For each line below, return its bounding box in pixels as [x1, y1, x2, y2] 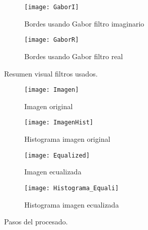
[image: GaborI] [24, 4, 79, 11]
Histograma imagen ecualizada [24, 199, 119, 210]
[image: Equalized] [24, 151, 90, 159]
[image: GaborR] [24, 36, 79, 44]
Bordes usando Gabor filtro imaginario [24, 18, 144, 29]
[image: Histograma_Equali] [24, 184, 119, 192]
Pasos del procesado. [4, 216, 68, 227]
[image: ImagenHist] [24, 119, 94, 126]
